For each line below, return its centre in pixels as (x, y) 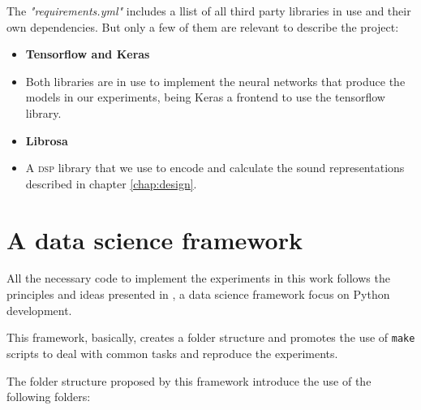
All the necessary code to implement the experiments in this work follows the (198, 278)
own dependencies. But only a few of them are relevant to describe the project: (203, 26)
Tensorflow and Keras (88, 54)
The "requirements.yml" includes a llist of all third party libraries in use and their (209, 11)
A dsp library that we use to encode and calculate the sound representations (215, 168)
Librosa (47, 140)
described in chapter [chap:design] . (111, 183)
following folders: (49, 397)
